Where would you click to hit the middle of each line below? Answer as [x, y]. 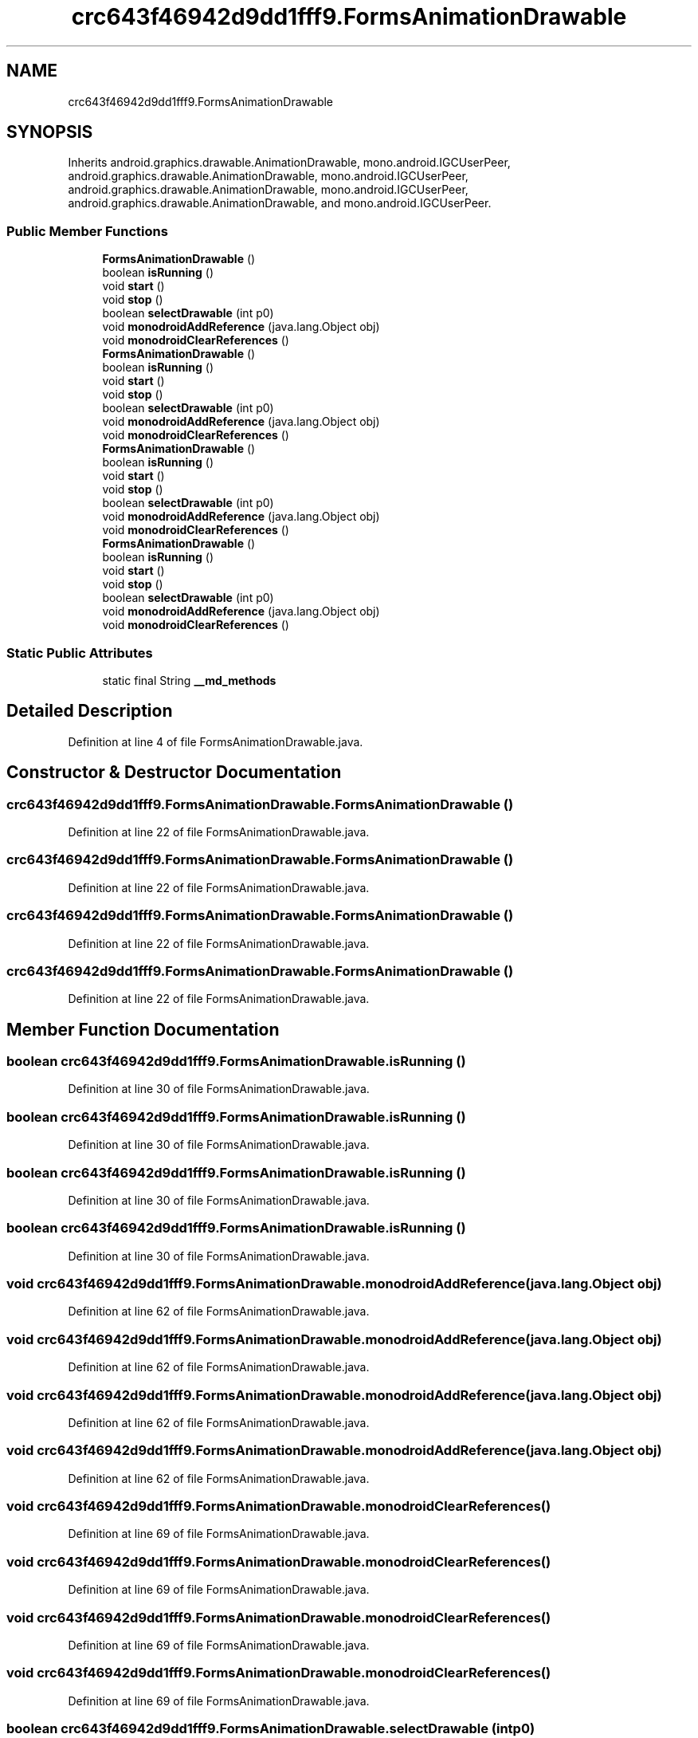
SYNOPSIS [50, 132]
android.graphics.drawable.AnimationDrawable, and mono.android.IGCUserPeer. [280, 203]
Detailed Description [90, 711]
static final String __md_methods [189, 680]
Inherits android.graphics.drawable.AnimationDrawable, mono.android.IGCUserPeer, [289, 163]
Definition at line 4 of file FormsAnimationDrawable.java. [216, 741]
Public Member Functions [87, 231]
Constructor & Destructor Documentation [174, 773]
